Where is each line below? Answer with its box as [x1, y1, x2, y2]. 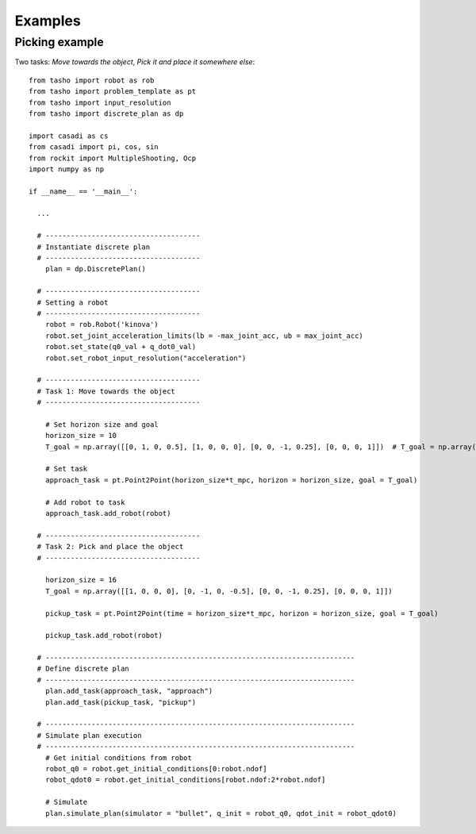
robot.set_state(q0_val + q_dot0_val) [44, 342, 197, 352]
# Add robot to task [44, 498, 125, 507]
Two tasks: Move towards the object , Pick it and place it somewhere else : [14, 57, 255, 67]
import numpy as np [29, 164, 105, 174]
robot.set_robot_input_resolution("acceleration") [44, 353, 247, 363]
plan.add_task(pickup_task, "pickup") [44, 698, 197, 706]
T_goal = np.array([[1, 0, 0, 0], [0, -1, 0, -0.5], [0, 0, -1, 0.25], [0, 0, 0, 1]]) [44, 586, 393, 595]
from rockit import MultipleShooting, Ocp [29, 153, 197, 163]
